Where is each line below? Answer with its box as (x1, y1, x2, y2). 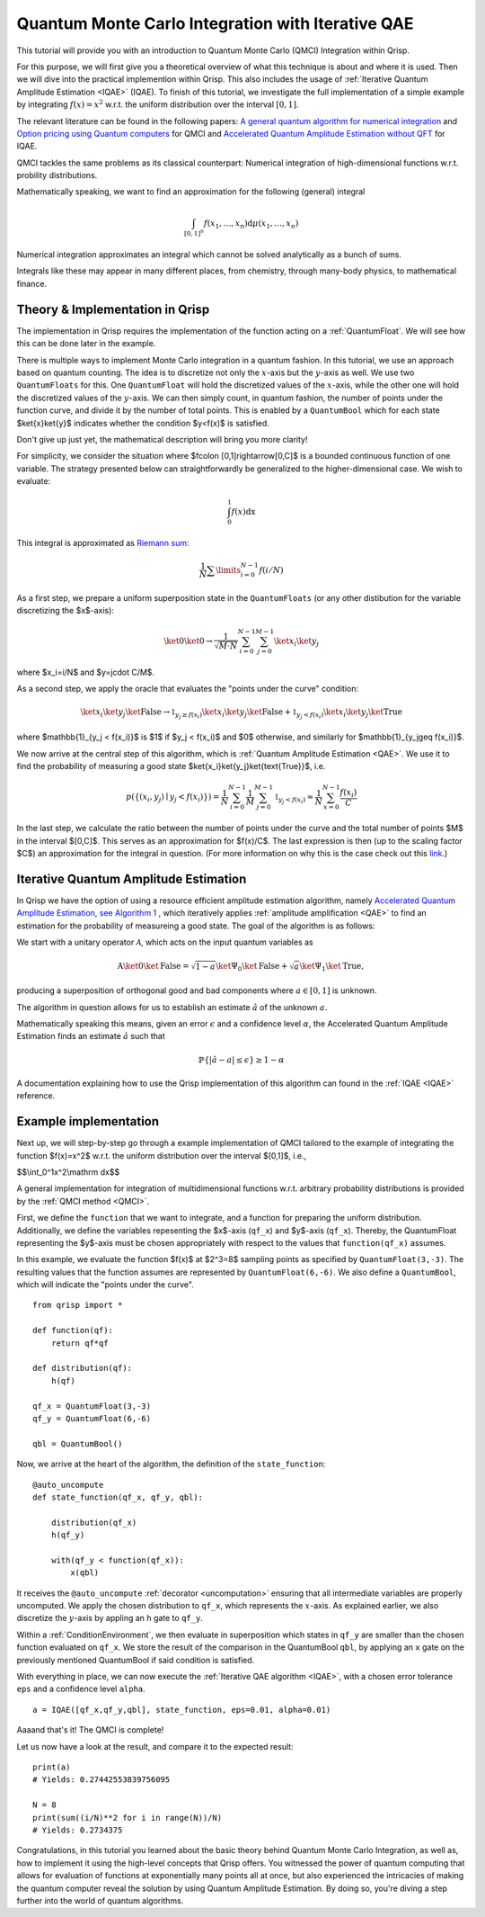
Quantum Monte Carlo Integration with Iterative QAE (16, 13, 414, 33)
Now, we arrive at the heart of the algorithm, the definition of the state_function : (16, 1458, 326, 1470)
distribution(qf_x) (50, 1517, 137, 1527)
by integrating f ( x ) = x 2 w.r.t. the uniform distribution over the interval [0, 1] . (16, 98, 299, 110)
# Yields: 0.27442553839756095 (32, 1775, 171, 1785)
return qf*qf (50, 1338, 109, 1348)
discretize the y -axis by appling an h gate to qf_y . (16, 1613, 204, 1624)
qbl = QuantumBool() (32, 1438, 123, 1448)
